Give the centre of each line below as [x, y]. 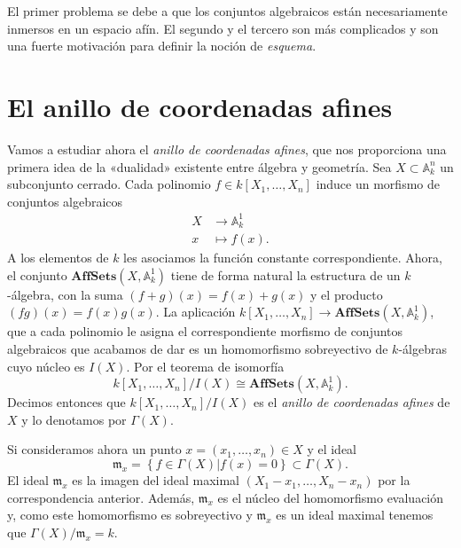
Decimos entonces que [66, 402]
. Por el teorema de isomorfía [205, 366]
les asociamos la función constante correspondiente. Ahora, [283, 258]
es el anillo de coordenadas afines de [352, 402]
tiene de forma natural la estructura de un [285, 274]
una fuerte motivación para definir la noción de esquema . [162, 46]
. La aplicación [195, 312]
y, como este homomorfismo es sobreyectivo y [130, 515]
